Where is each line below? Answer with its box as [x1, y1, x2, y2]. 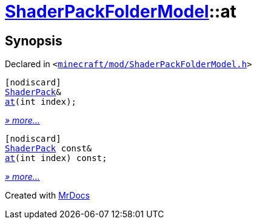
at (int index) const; [5, 153, 107, 163]
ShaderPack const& [5, 143, 92, 154]
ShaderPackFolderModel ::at [5, 1, 236, 22]
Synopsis [5, 33, 62, 48]
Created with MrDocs [5, 190, 90, 201]
